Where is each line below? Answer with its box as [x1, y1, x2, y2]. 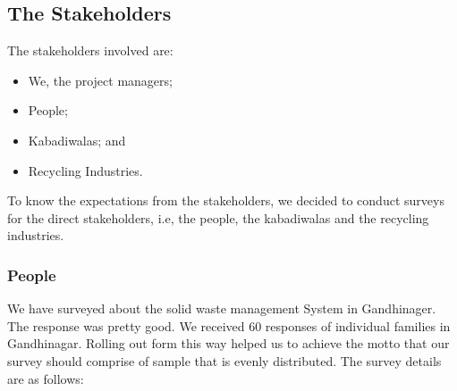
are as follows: [7, 369, 84, 387]
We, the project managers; [28, 71, 173, 89]
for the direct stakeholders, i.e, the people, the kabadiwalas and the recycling [7, 208, 429, 227]
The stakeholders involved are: [7, 41, 173, 60]
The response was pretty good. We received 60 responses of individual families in [7, 316, 451, 335]
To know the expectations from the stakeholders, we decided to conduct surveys [7, 191, 444, 210]
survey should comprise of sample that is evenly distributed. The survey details [7, 351, 442, 370]
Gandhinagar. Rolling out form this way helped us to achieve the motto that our [7, 334, 450, 353]
